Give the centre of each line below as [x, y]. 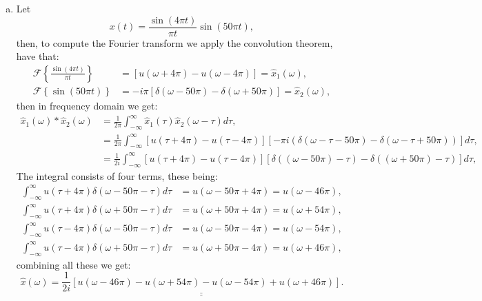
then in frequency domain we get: [87, 106]
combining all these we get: [73, 264]
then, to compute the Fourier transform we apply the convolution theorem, [174, 42]
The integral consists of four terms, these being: [117, 175]
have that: [38, 56]
